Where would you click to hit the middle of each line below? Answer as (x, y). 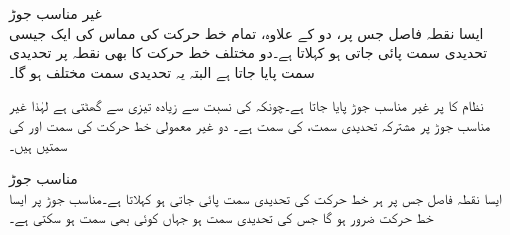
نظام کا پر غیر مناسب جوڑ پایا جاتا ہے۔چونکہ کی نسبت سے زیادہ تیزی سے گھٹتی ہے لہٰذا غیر (246, 105)
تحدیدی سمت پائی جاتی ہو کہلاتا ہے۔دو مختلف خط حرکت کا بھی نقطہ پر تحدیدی (248, 52)
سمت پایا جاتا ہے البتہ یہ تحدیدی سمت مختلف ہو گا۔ (162, 71)
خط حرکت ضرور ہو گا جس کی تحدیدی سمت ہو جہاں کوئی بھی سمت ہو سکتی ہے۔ (221, 217)
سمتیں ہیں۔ (38, 144)
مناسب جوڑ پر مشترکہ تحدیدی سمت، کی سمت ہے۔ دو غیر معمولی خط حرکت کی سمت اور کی (250, 124)
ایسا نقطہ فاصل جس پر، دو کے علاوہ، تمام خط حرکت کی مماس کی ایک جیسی (246, 32)
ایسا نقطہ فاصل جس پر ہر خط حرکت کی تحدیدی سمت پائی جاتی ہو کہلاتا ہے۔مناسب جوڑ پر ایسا (256, 197)
